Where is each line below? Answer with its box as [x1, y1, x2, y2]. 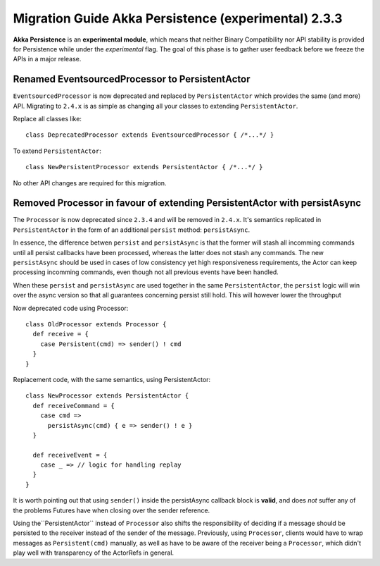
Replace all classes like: [13, 115, 82, 123]
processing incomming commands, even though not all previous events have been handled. [13, 268, 279, 276]
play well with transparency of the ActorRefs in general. [13, 548, 175, 557]
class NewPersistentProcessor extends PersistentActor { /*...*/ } [25, 163, 263, 171]
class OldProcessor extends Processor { [25, 321, 167, 328]
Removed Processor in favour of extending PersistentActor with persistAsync [13, 197, 362, 209]
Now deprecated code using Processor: [13, 304, 129, 312]
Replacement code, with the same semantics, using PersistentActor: [13, 375, 211, 383]
